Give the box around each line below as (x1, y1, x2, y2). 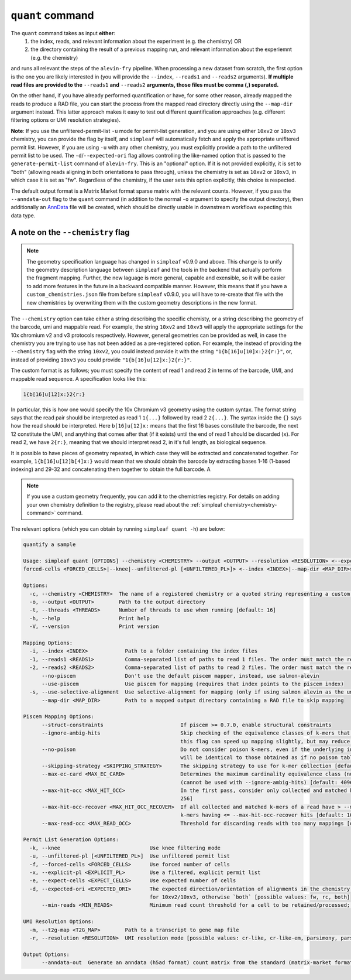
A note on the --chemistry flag (11, 227, 130, 237)
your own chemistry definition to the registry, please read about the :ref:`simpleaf (26, 501, 222, 508)
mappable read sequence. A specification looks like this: (11, 375, 147, 382)
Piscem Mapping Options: (23, 713, 95, 720)
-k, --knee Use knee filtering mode (29, 844, 221, 851)
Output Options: (23, 951, 70, 958)
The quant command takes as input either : (11, 29, 115, 36)
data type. (11, 211, 36, 219)
